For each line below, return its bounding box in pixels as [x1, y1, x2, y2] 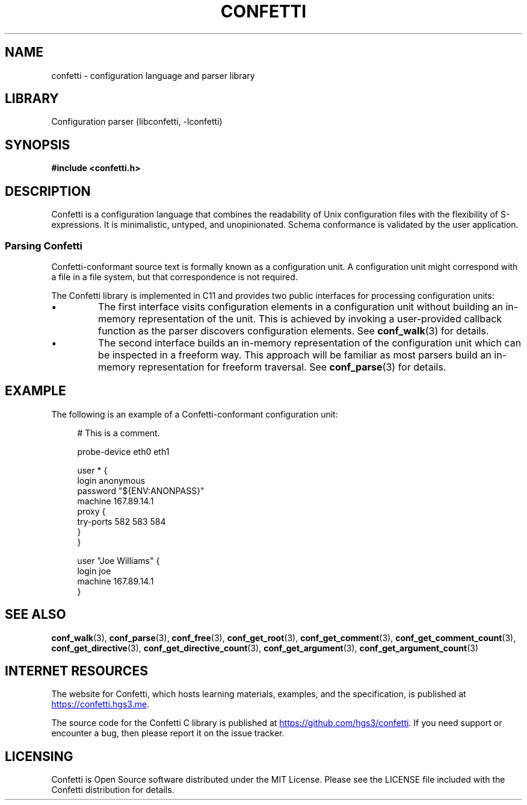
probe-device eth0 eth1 [77, 446, 170, 457]
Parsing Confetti [5, 239, 83, 252]
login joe [77, 565, 111, 576]
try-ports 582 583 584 [77, 516, 166, 527]
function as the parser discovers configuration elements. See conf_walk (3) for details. [98, 324, 489, 337]
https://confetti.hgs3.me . [51, 699, 150, 710]
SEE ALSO [5, 607, 66, 622]
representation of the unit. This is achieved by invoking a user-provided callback [138, 312, 502, 325]
